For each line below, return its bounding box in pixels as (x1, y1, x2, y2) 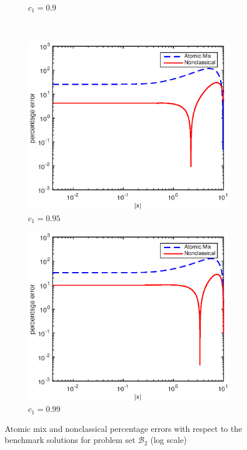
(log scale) (150, 434, 187, 446)
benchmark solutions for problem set (5, 434, 135, 446)
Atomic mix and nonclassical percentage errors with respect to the (5, 422, 242, 434)
